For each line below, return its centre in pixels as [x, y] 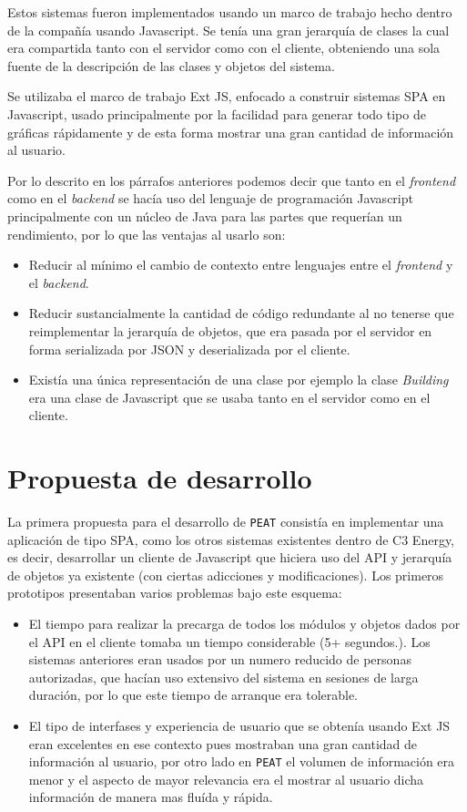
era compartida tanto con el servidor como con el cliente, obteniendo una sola [224, 48]
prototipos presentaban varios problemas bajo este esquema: [175, 593]
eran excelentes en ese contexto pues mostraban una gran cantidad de [223, 743]
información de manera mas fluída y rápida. [151, 797]
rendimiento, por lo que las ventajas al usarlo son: [147, 234]
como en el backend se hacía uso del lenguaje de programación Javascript [210, 198]
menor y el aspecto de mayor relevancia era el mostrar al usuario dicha [226, 779]
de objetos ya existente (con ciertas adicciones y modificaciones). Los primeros [226, 575]
